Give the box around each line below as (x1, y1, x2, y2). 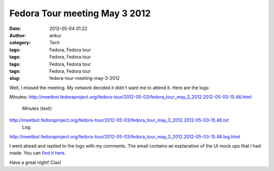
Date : (9, 25, 21, 32)
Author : (9, 32, 26, 38)
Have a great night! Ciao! (9, 159, 61, 165)
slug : (9, 75, 20, 81)
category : (9, 40, 31, 46)
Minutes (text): (22, 105, 53, 111)
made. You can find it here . (9, 150, 66, 156)
